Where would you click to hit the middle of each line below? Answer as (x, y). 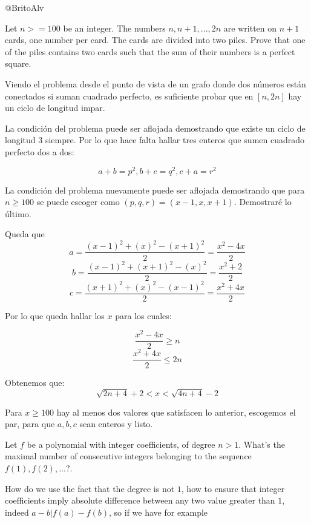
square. (18, 63)
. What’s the (262, 444)
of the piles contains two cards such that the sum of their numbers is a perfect (150, 51)
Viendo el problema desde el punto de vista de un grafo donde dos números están (155, 83)
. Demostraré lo (263, 202)
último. (18, 213)
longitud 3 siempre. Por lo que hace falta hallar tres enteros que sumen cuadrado (155, 140)
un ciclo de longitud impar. (55, 108)
